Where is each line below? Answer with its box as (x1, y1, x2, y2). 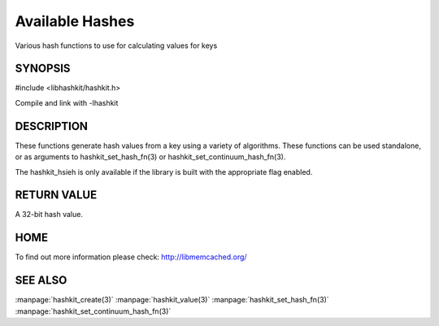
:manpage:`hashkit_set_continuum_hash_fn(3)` (15, 306, 172, 316)
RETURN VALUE (15, 188, 98, 202)
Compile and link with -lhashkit (15, 98, 119, 107)
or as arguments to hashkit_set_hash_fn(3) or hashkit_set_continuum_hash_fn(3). (15, 152, 286, 162)
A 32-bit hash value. (15, 210, 83, 220)
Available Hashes (15, 12, 135, 30)
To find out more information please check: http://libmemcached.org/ (15, 252, 247, 262)
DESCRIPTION (15, 119, 89, 133)
